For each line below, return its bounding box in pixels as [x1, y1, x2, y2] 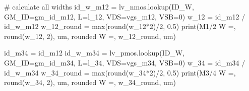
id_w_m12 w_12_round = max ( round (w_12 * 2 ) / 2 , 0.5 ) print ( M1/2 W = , [4, 21, 236, 31]
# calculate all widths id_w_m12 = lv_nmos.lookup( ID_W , [4, 1, 194, 11]
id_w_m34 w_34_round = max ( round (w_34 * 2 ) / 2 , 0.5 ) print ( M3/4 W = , [4, 67, 236, 77]
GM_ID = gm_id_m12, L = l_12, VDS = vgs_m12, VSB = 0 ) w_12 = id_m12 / [4, 11, 245, 21]
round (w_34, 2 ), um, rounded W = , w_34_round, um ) [4, 77, 176, 87]
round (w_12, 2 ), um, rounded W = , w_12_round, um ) [4, 30, 176, 41]
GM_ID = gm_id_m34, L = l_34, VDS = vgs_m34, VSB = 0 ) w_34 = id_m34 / [4, 57, 245, 67]
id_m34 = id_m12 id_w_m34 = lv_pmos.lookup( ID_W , [4, 47, 185, 58]
